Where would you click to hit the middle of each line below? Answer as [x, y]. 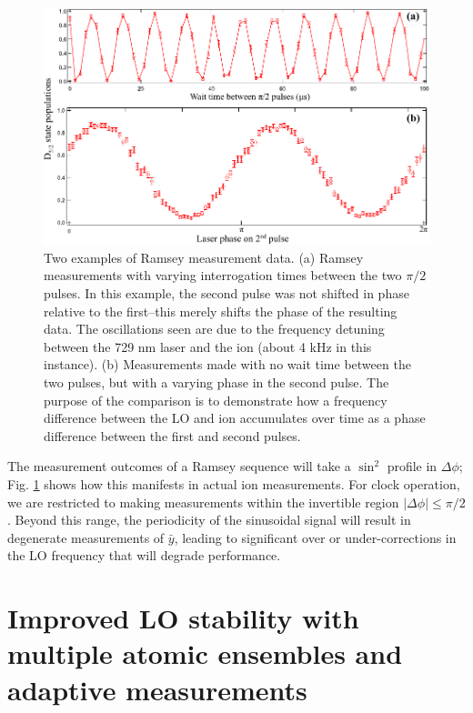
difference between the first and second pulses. [172, 435]
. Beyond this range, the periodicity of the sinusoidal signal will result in [209, 520]
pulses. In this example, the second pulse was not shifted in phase [226, 293]
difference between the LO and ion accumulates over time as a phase [235, 418]
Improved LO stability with [183, 618]
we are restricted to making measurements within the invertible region [203, 502]
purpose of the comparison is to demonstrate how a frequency [216, 400]
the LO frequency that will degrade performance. [144, 555]
